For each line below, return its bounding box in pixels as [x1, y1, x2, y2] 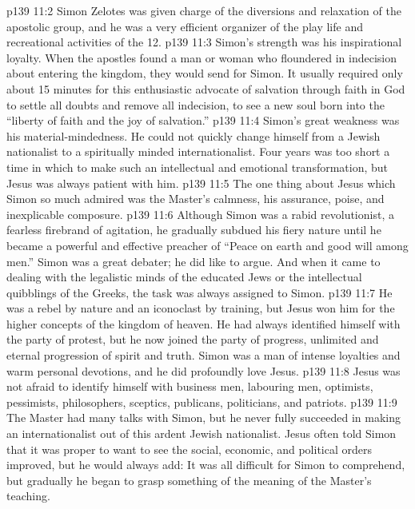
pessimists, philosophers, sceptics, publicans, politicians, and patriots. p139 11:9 [6, 393, 397, 410]
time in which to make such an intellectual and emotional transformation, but [6, 158, 389, 175]
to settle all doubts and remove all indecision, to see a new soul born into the [6, 96, 385, 113]
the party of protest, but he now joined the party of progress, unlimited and [6, 331, 379, 348]
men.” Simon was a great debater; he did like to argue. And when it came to [6, 253, 381, 269]
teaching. [6, 487, 50, 504]
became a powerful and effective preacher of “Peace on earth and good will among [6, 237, 409, 253]
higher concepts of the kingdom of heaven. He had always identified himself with [6, 315, 401, 332]
